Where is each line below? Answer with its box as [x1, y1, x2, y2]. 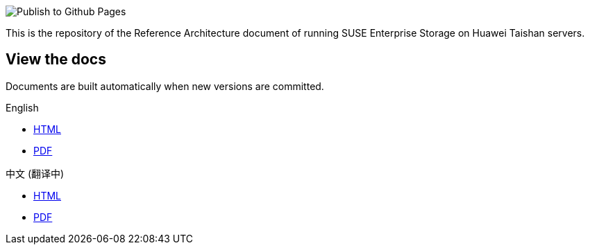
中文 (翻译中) [6, 167, 65, 179]
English [6, 101, 39, 114]
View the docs [6, 51, 106, 69]
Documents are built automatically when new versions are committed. [6, 80, 324, 92]
